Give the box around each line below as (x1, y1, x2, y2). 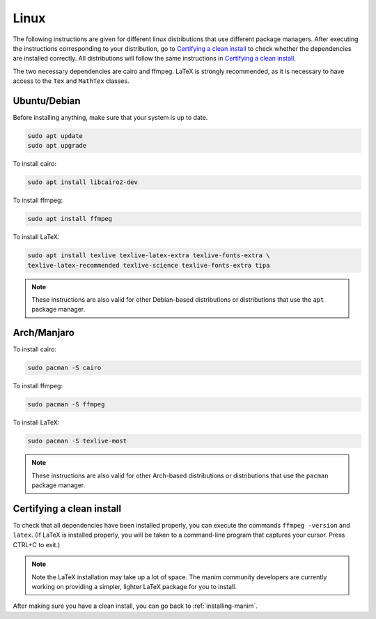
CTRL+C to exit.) (13, 540, 61, 549)
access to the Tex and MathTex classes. (13, 77, 130, 85)
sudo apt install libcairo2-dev (27, 178, 139, 186)
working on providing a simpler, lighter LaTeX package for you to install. (31, 582, 237, 590)
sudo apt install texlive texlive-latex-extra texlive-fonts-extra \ (27, 252, 270, 259)
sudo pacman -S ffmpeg (27, 401, 105, 408)
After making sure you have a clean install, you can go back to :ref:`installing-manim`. (13, 602, 258, 610)
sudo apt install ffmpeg (27, 215, 113, 223)
